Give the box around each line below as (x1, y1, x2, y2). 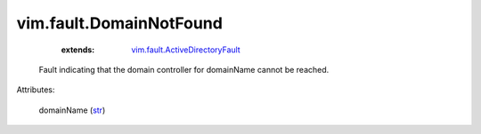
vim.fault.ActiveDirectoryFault (131, 44, 240, 55)
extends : (61, 44, 95, 55)
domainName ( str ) (38, 105, 106, 115)
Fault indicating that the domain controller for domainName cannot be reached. (38, 64, 330, 75)
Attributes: (16, 84, 55, 95)
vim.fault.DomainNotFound (16, 13, 223, 33)
